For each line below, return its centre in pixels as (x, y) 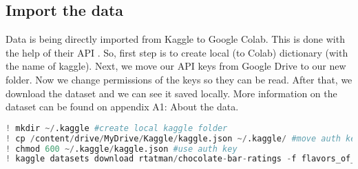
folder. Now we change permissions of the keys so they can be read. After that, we (179, 79)
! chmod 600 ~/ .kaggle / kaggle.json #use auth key (122, 149)
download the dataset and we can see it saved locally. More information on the (171, 93)
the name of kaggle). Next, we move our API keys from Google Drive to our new (176, 66)
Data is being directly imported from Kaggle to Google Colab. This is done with (175, 39)
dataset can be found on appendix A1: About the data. (122, 107)
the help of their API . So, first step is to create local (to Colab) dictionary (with (177, 52)
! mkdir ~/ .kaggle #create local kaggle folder (117, 128)
